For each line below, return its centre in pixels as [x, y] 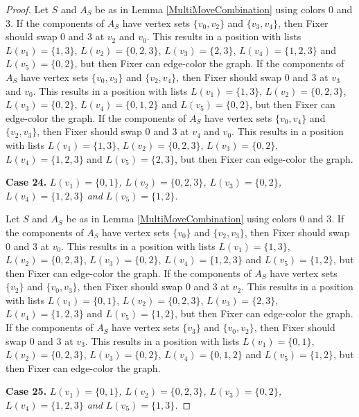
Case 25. [26, 391]
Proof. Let [27, 9]
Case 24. [26, 182]
